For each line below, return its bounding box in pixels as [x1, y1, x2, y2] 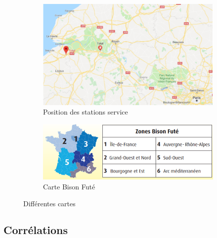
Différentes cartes [23, 198, 76, 208]
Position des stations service [43, 107, 128, 117]
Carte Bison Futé [43, 181, 95, 191]
